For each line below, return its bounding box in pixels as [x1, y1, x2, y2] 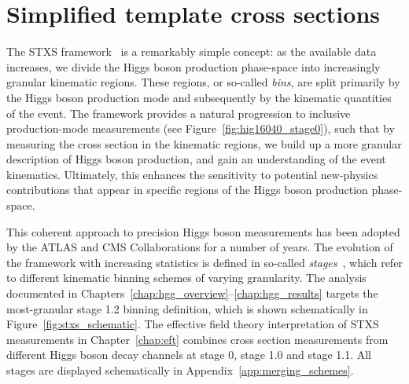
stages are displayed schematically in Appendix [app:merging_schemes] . [6, 362, 354, 378]
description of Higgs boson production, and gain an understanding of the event [6, 151, 386, 167]
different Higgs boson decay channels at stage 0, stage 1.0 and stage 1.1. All [6, 346, 372, 363]
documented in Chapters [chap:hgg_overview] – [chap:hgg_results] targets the [6, 285, 378, 302]
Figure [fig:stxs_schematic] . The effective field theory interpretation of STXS [6, 316, 379, 332]
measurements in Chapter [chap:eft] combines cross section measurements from [6, 331, 389, 347]
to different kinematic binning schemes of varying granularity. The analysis [6, 269, 367, 286]
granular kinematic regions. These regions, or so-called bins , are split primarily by [6, 74, 400, 90]
